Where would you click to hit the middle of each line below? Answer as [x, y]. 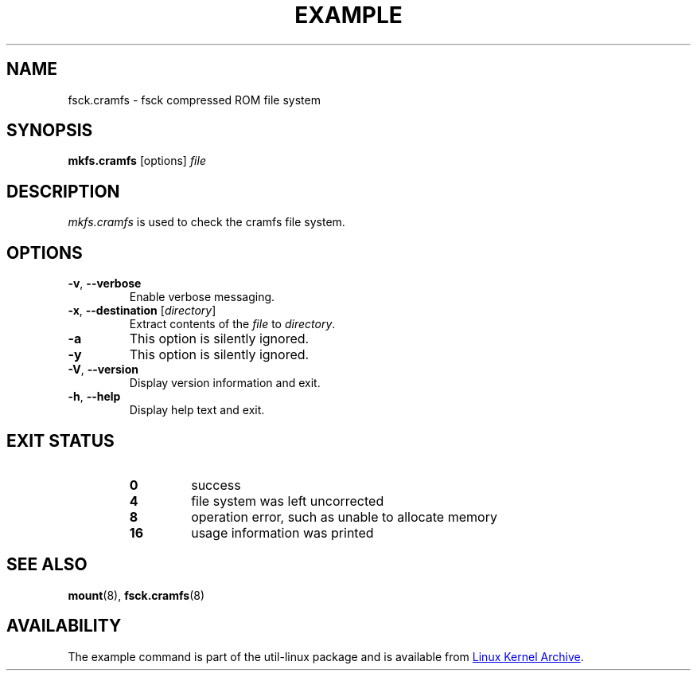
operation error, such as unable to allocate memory [344, 517]
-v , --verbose [105, 284]
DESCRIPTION [63, 191]
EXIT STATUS [60, 440]
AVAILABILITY [64, 626]
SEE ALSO [47, 565]
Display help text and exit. [197, 410]
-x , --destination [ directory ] [142, 311]
